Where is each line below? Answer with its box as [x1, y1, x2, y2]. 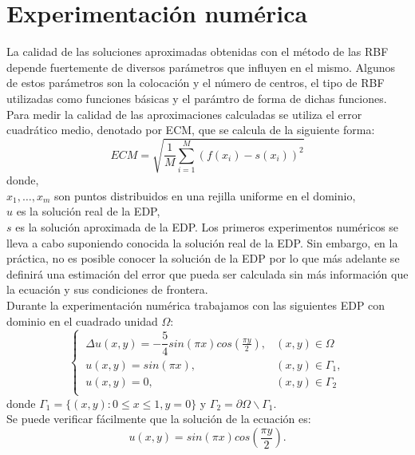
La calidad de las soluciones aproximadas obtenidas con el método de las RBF [6, 43, 389, 60]
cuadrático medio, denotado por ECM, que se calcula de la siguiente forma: [6, 121, 375, 138]
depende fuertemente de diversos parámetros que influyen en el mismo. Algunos [6, 58, 396, 75]
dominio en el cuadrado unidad [6, 312, 158, 329]
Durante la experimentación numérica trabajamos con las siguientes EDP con [6, 296, 385, 313]
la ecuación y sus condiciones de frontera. [6, 281, 208, 298]
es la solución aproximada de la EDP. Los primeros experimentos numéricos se [15, 219, 399, 235]
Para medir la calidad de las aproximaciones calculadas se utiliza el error [6, 105, 362, 122]
